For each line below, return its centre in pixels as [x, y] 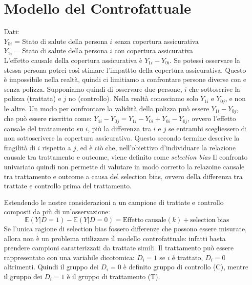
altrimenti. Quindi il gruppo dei [51, 267]
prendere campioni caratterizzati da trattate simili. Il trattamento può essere [119, 248]
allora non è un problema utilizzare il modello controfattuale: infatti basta [115, 238]
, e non [235, 98]
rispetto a [57, 147]
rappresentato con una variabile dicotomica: [69, 257]
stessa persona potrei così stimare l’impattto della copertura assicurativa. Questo [125, 70]
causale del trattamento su [44, 128]
